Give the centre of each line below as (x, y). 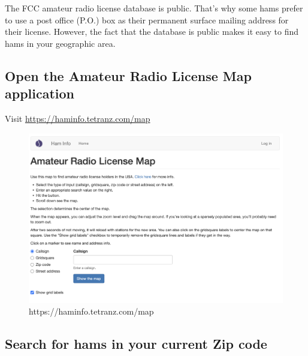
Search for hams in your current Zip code (136, 344)
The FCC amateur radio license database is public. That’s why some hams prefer (154, 8)
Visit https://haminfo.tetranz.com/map (78, 118)
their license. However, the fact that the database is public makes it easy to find (152, 32)
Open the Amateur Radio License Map (128, 75)
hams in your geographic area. (60, 43)
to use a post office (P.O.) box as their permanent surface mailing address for (147, 20)
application (40, 93)
